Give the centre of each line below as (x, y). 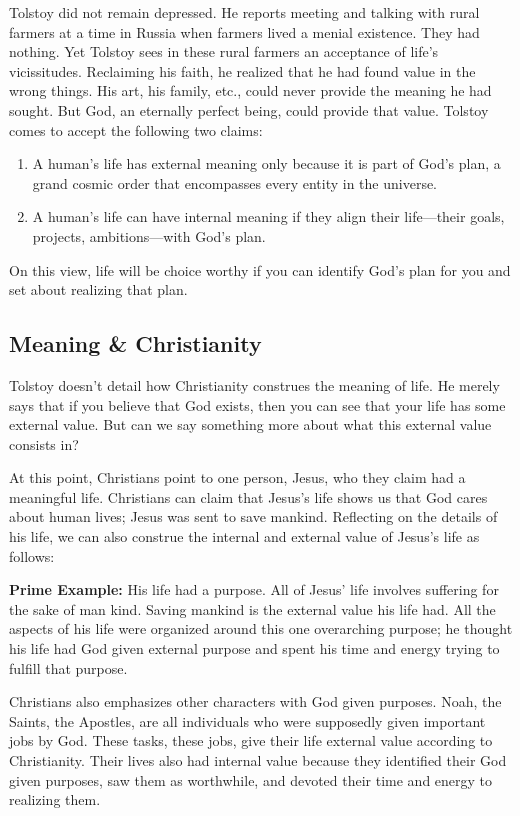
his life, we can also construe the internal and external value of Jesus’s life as (244, 536)
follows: (32, 555)
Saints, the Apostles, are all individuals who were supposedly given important (247, 720)
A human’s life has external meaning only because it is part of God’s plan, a (266, 163)
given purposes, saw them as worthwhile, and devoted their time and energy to (251, 779)
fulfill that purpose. (68, 667)
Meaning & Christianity (135, 343)
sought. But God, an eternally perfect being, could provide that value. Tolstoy (249, 109)
